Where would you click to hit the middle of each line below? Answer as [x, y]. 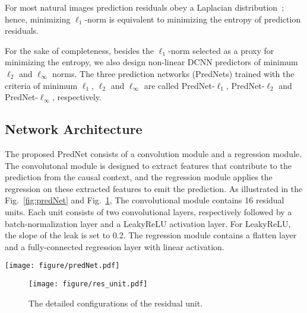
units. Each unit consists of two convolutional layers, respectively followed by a [148, 211]
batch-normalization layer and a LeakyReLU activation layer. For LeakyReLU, [148, 223]
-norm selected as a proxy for [221, 50]
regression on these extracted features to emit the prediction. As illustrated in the [154, 188]
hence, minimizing [38, 19]
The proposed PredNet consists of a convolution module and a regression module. [153, 153]
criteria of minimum [41, 85]
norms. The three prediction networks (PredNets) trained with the [173, 73]
